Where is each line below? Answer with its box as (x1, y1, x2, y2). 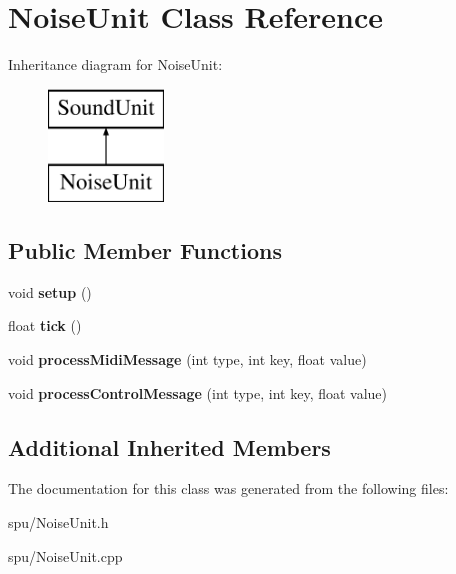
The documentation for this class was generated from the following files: (8, 478, 449, 499)
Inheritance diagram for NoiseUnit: (8, 54, 223, 75)
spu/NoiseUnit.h (8, 512, 109, 533)
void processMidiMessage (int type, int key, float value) (8, 349, 367, 370)
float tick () (8, 315, 82, 336)
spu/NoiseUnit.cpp (8, 545, 123, 566)
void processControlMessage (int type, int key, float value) (8, 382, 388, 403)
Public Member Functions (8, 235, 282, 266)
